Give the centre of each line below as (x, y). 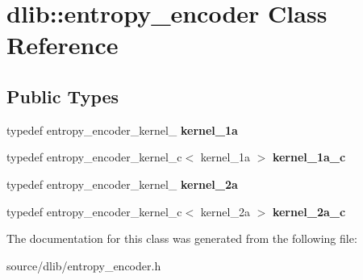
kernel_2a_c (309, 211)
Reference (63, 45)
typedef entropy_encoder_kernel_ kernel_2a (122, 184)
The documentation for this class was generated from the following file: (182, 238)
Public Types (63, 96)
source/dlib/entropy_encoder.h (84, 265)
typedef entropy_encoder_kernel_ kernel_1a (122, 130)
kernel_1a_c (309, 157)
